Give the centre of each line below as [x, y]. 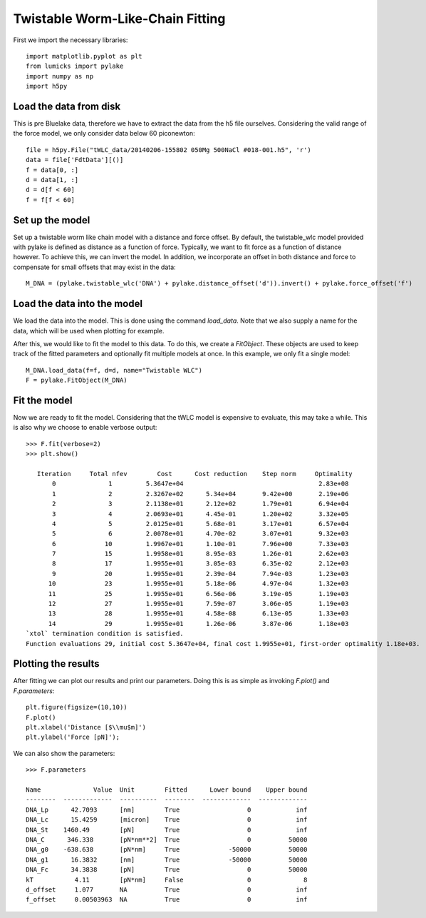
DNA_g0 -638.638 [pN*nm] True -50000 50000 [167, 850]
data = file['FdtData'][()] [75, 160]
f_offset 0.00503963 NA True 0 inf [167, 900]
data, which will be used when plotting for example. [89, 331]
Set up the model [52, 220]
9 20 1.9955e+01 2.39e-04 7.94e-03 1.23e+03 [201, 574]
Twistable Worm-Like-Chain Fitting [119, 19]
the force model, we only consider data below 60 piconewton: [104, 133]
